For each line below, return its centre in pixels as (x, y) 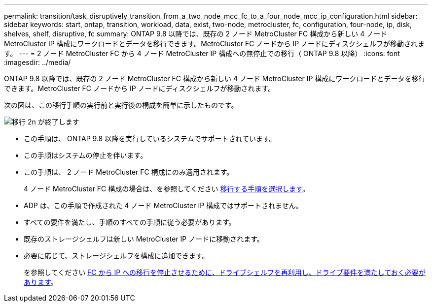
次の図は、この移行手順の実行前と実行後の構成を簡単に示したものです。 (121, 105)
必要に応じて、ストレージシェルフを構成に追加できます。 (116, 256)
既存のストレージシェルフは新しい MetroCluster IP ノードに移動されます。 (144, 239)
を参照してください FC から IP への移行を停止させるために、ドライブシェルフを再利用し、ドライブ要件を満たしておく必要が (225, 272)
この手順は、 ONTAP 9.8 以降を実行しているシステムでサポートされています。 (150, 138)
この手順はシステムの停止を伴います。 (86, 155)
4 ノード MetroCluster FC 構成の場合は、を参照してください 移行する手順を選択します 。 (166, 189)
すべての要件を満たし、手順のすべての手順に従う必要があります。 (130, 222)
